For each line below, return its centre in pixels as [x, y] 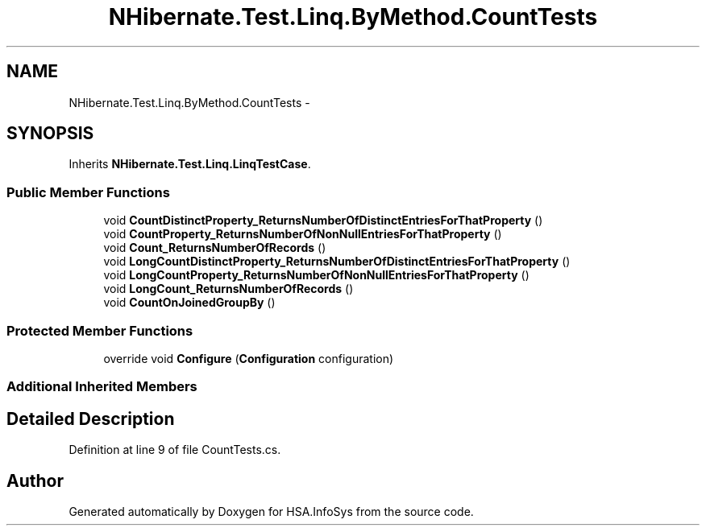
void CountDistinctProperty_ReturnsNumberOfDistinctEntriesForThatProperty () [323, 221]
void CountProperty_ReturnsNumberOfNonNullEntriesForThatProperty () [303, 234]
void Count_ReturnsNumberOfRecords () [215, 248]
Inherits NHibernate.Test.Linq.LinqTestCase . [190, 164]
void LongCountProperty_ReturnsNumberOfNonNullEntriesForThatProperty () [316, 275]
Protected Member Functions [100, 330]
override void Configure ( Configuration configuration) [249, 358]
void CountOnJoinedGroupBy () [189, 303]
